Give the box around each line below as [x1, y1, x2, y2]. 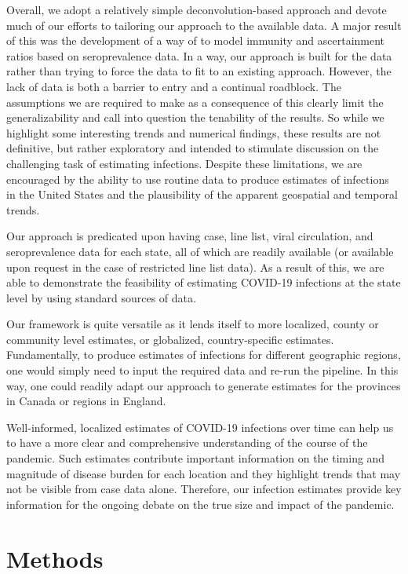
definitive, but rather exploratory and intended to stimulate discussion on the [6, 140, 379, 156]
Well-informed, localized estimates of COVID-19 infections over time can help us [6, 419, 394, 435]
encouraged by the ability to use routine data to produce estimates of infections [6, 170, 389, 187]
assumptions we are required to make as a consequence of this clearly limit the [6, 93, 384, 110]
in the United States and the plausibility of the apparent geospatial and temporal [6, 186, 398, 203]
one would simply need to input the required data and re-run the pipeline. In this [6, 362, 399, 378]
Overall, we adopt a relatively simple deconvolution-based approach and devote [6, 2, 387, 17]
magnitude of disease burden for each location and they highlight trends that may [6, 465, 401, 481]
